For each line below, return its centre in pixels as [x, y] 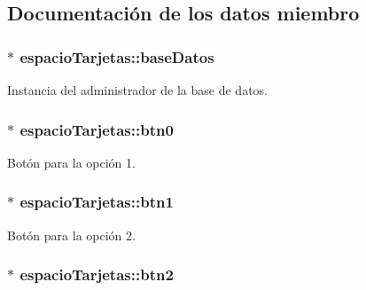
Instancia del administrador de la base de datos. [137, 90]
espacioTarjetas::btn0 [97, 129]
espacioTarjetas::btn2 [97, 274]
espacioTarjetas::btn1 [97, 202]
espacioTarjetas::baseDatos [117, 56]
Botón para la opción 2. [71, 235]
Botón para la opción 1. [71, 162]
